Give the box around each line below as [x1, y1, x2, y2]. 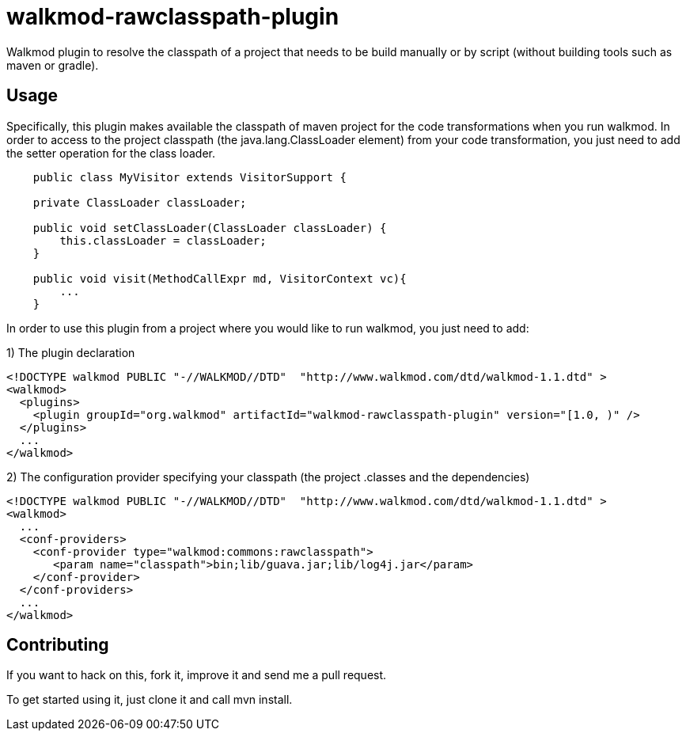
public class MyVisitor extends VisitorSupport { [32, 170, 347, 184]
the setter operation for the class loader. [6, 146, 215, 160]
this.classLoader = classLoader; [59, 234, 267, 247]
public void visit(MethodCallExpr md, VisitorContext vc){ [32, 272, 407, 285]
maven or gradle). [6, 58, 99, 72]
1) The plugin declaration [6, 345, 135, 359]
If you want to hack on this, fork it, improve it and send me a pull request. [6, 668, 387, 682]
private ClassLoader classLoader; [32, 196, 247, 209]
